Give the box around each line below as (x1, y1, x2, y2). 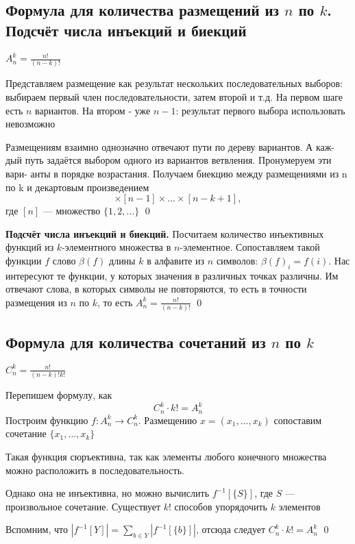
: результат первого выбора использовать (175, 103, 345, 117)
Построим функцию (5, 412, 88, 427)
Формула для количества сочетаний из (5, 331, 266, 352)
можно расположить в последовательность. (5, 462, 184, 477)
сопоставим (273, 412, 322, 427)
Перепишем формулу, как (5, 388, 112, 402)
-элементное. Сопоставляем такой (180, 240, 320, 254)
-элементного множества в (62, 240, 171, 254)
